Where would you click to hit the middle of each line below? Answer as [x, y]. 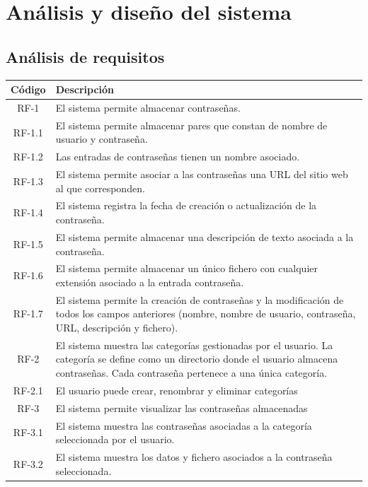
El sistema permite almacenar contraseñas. [148, 107]
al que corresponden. [100, 188]
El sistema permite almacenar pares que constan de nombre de [191, 125]
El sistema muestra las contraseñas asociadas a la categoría [184, 425]
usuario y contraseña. [102, 139]
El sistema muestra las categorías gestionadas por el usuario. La [194, 345]
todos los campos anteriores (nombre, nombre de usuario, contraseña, [206, 313]
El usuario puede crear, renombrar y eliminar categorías [177, 390]
